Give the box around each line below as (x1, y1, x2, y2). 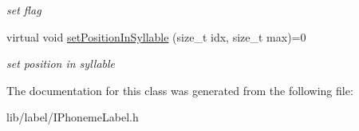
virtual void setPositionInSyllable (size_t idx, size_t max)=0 (6, 28, 306, 45)
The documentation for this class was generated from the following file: (6, 81, 353, 98)
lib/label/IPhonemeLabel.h (6, 109, 139, 125)
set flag (6, 2, 41, 18)
